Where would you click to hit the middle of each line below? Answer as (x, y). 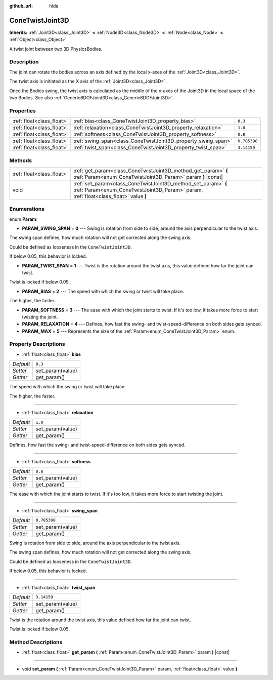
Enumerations (27, 209)
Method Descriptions (36, 642)
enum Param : (24, 219)
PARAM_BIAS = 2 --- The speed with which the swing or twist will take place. (103, 291)
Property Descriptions (37, 344)
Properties (23, 110)
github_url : (21, 6)
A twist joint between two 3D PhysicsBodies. (56, 49)
